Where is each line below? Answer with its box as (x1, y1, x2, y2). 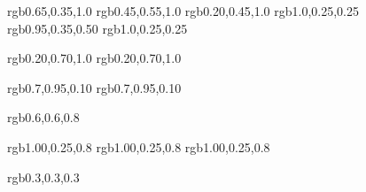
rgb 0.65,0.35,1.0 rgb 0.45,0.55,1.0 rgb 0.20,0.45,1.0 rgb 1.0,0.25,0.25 (7, 2, 360, 19)
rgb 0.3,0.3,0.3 (7, 167, 80, 186)
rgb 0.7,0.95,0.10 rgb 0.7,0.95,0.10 (7, 78, 182, 96)
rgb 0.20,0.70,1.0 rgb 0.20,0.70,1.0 (7, 49, 182, 67)
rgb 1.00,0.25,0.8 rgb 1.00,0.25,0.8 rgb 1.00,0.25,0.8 (7, 137, 270, 156)
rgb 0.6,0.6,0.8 (7, 108, 80, 127)
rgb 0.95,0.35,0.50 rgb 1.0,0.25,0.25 (7, 19, 188, 37)
